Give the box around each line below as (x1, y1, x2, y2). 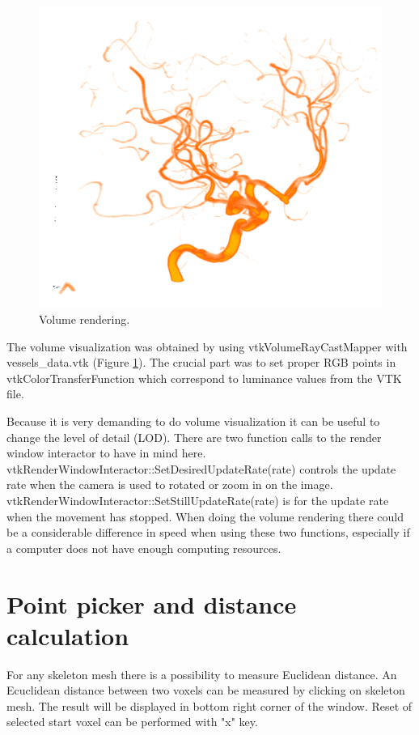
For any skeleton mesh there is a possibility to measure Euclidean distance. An (6, 665, 397, 682)
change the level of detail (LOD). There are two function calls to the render (6, 428, 382, 445)
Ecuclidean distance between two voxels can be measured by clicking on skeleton (6, 682, 405, 699)
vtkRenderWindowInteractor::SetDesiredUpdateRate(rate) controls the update (6, 460, 396, 477)
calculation (6, 618, 129, 652)
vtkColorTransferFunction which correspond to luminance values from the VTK (6, 369, 402, 386)
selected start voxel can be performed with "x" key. (6, 713, 258, 730)
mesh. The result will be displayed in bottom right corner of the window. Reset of (6, 697, 413, 714)
